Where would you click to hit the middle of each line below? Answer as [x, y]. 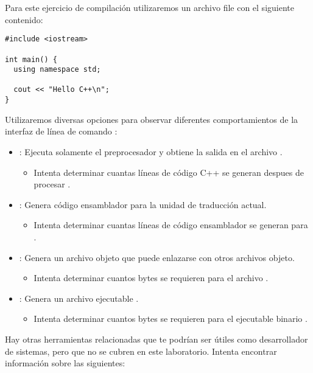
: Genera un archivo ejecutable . [79, 298]
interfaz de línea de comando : [61, 131]
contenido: [24, 19]
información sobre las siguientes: [65, 363]
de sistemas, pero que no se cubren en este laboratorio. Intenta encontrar [141, 351]
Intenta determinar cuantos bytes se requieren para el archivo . [151, 278]
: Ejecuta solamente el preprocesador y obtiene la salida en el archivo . [151, 151]
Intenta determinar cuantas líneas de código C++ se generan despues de [169, 172]
